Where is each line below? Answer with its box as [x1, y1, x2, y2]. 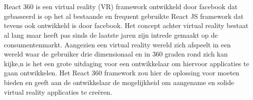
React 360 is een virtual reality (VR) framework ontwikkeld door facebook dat [4, 1, 238, 12]
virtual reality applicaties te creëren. [4, 86, 112, 97]
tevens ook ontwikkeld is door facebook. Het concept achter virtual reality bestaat [4, 20, 249, 30]
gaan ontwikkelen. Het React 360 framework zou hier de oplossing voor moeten [4, 68, 239, 78]
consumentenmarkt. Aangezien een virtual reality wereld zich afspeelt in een [4, 39, 231, 49]
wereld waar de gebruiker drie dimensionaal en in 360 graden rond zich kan [4, 49, 228, 59]
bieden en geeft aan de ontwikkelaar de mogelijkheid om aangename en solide [4, 77, 234, 87]
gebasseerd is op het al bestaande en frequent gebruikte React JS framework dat [4, 11, 244, 21]
